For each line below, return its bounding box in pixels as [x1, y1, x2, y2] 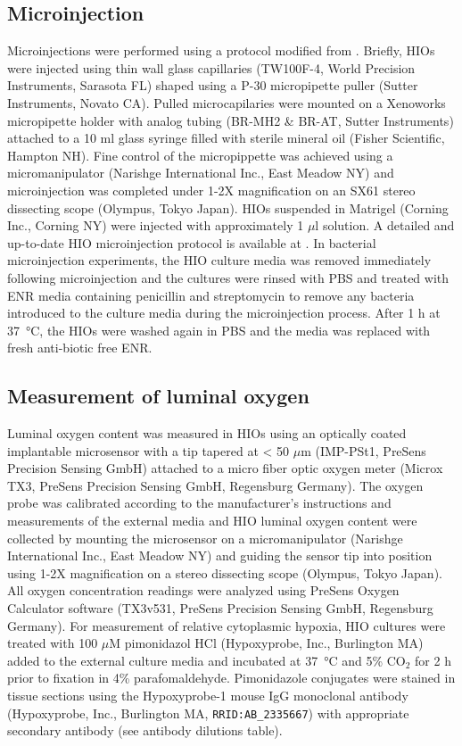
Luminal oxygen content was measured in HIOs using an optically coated [7, 424, 407, 443]
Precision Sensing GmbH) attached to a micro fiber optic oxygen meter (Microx [7, 459, 443, 477]
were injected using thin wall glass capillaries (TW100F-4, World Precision [7, 58, 416, 77]
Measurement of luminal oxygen [7, 382, 309, 410]
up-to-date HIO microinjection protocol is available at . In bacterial [7, 233, 376, 252]
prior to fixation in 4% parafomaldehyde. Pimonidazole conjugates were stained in [7, 668, 456, 687]
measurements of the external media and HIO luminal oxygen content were [7, 511, 417, 530]
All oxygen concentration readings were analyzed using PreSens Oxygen [7, 581, 400, 600]
